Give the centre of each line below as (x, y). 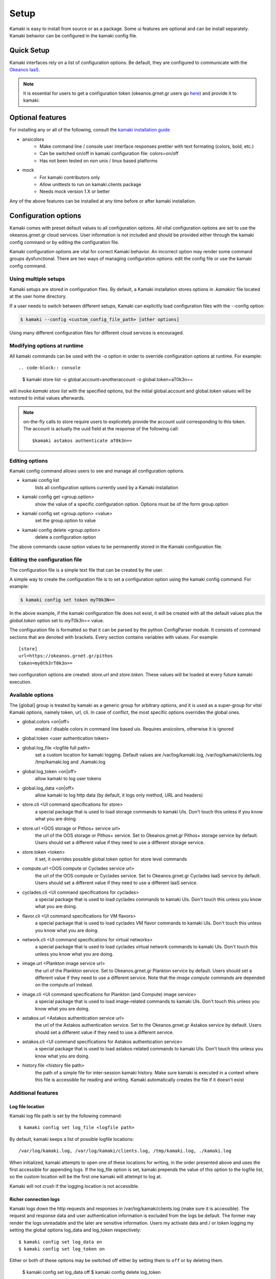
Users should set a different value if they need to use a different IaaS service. (116, 883)
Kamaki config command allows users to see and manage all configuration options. (97, 471)
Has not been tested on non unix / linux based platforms (99, 161)
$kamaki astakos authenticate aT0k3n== (82, 440)
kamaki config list (41, 480)
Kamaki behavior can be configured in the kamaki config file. (73, 35)
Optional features (38, 118)
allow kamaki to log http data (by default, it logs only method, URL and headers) (119, 795)
